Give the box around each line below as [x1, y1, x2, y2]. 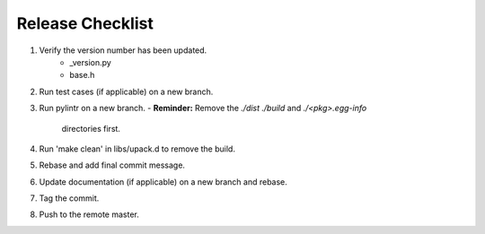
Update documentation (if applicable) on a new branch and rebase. [39, 176, 287, 187]
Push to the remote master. [39, 209, 139, 220]
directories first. [61, 123, 121, 134]
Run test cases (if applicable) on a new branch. [39, 86, 214, 97]
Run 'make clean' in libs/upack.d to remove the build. [39, 143, 235, 154]
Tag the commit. [39, 193, 100, 204]
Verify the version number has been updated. [39, 45, 207, 56]
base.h [69, 70, 95, 81]
